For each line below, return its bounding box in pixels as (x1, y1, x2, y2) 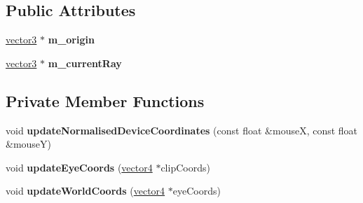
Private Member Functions (6, 90, 205, 111)
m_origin (48, 32, 95, 47)
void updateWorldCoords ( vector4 (6, 183, 165, 198)
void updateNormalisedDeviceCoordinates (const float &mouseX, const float (6, 122, 358, 137)
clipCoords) (160, 160, 210, 174)
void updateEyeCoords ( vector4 (6, 160, 153, 174)
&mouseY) (6, 136, 52, 151)
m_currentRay (48, 55, 122, 70)
